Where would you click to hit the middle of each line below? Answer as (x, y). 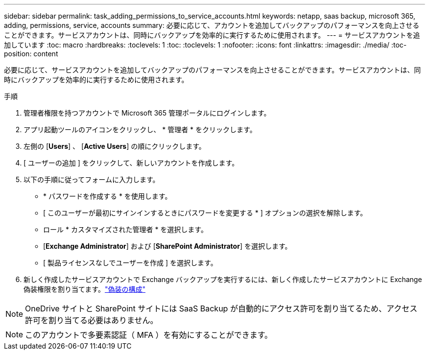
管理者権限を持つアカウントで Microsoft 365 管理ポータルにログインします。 (147, 113)
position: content (31, 54)
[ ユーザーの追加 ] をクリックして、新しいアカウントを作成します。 (131, 163)
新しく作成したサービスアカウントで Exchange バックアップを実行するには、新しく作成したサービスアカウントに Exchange (223, 279)
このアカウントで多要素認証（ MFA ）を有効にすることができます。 (149, 335)
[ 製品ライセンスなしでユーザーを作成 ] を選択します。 (130, 263)
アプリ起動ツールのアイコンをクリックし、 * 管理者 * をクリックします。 (140, 130)
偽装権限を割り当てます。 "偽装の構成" (84, 289)
